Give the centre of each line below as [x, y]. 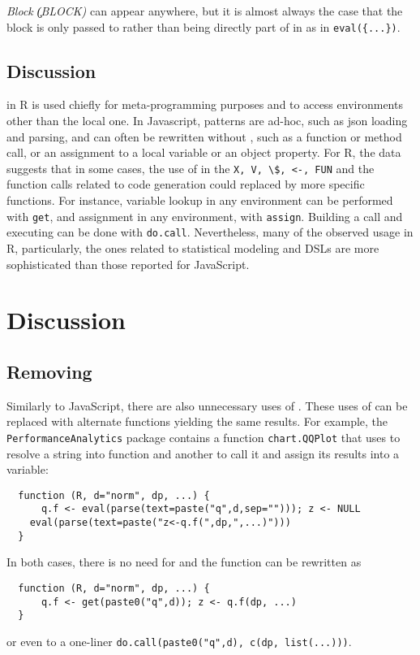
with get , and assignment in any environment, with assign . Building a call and [205, 216]
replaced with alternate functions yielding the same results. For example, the [197, 421]
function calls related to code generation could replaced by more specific [186, 184]
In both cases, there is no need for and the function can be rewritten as [184, 562]
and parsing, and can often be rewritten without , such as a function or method [204, 136]
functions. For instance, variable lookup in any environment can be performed [200, 200]
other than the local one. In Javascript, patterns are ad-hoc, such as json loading [207, 121]
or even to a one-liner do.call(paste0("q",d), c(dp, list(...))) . [179, 641]
